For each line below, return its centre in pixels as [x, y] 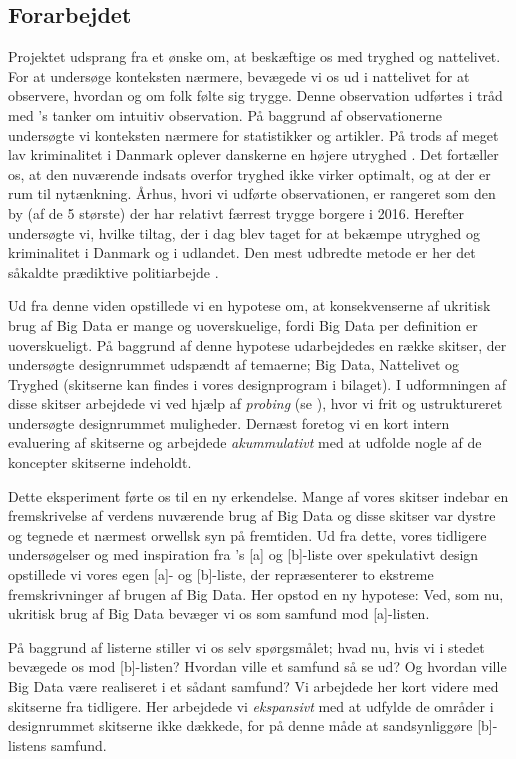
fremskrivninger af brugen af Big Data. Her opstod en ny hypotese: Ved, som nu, [256, 593]
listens [27, 744]
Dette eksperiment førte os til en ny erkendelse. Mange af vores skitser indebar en [258, 495]
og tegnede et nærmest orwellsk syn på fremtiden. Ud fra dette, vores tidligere [247, 534]
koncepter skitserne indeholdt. [100, 462]
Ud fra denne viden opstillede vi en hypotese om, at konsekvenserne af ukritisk [249, 305]
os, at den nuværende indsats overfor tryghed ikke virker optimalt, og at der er [249, 173]
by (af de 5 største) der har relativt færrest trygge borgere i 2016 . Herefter [236, 212]
